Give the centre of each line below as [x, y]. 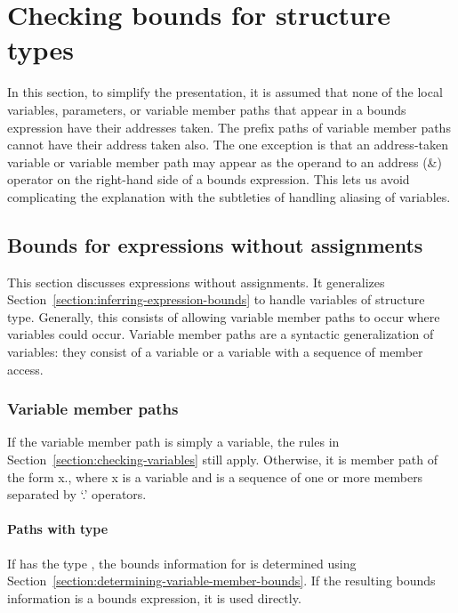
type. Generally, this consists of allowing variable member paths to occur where [224, 316]
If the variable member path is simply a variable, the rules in [173, 442]
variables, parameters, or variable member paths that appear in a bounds [207, 109]
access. [25, 369]
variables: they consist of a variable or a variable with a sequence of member [215, 352]
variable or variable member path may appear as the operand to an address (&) [225, 161]
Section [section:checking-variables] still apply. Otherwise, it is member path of [222, 460]
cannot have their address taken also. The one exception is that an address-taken [228, 145]
